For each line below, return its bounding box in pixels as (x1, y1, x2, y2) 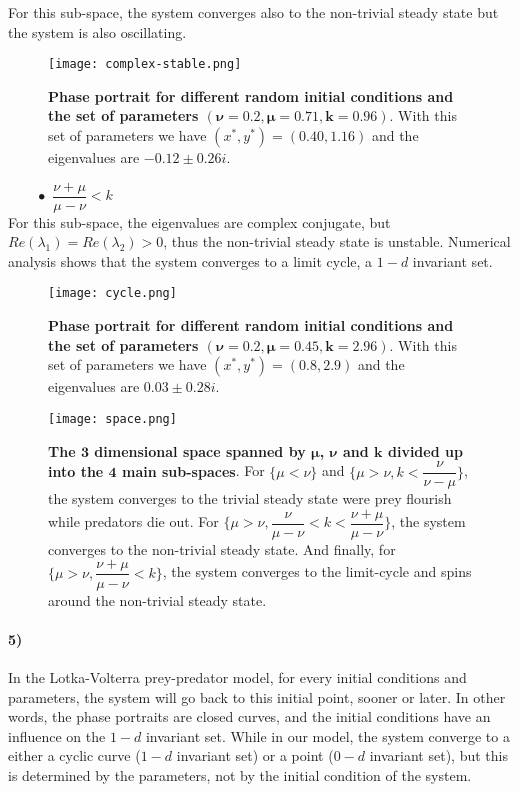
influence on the (8, 725, 106, 746)
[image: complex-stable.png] (48, 57, 242, 72)
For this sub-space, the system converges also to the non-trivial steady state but (8, 2, 499, 22)
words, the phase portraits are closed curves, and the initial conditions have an (8, 706, 491, 727)
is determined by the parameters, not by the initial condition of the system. (8, 764, 472, 785)
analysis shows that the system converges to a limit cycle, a (8, 250, 373, 271)
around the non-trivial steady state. (48, 589, 267, 610)
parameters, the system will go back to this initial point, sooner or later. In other (8, 686, 506, 707)
